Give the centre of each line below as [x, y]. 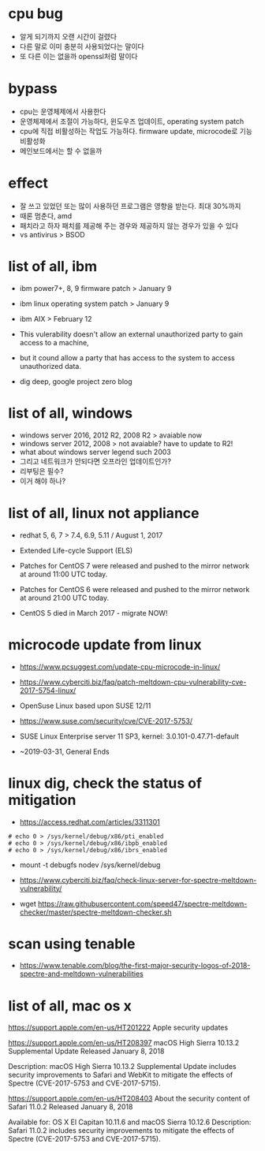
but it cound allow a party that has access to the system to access [127, 358]
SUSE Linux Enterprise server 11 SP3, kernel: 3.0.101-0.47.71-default [129, 736]
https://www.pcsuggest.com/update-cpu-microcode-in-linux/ [120, 666]
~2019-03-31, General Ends [64, 751]
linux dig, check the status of [105, 783]
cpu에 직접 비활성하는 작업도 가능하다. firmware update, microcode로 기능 [136, 131]
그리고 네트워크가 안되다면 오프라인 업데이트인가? [95, 461]
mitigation [42, 800]
